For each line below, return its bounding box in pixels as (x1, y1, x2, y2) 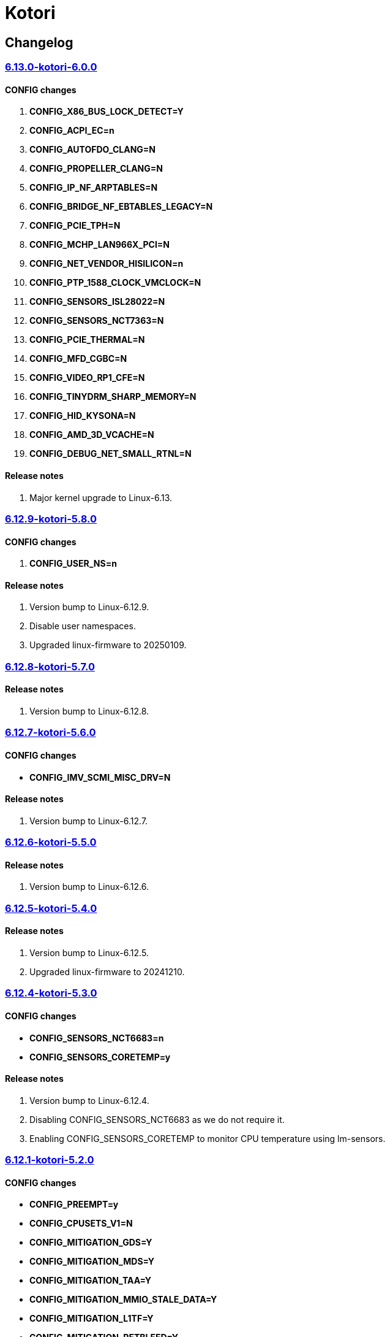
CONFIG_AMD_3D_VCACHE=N (29, 429, 154, 440)
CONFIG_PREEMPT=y (29, 1199, 119, 1210)
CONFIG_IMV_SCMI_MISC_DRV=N (29, 772, 171, 783)
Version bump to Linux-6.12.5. (29, 948, 149, 959)
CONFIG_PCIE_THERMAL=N (29, 334, 145, 345)
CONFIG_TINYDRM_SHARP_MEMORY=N (29, 391, 197, 402)
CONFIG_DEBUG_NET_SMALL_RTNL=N (29, 448, 192, 459)
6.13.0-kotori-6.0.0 (5, 61, 97, 74)
